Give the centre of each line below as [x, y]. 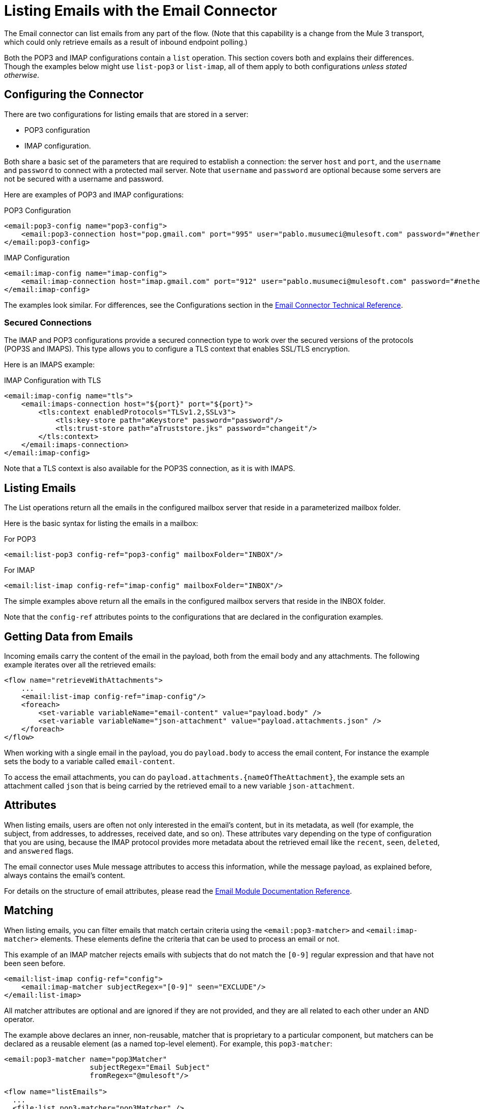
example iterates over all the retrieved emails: [80, 665]
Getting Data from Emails [69, 636]
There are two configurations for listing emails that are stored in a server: [126, 114]
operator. [19, 1019]
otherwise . [22, 75]
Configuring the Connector [74, 95]
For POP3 [20, 539]
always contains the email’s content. [65, 875]
